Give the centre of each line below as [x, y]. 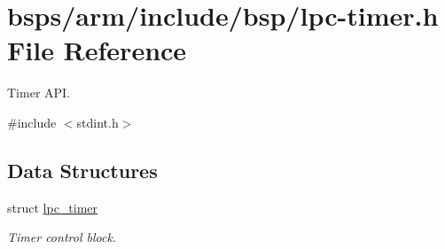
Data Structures [82, 170]
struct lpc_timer [53, 207]
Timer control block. [62, 237]
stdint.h [98, 122]
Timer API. [39, 93]
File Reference [97, 50]
